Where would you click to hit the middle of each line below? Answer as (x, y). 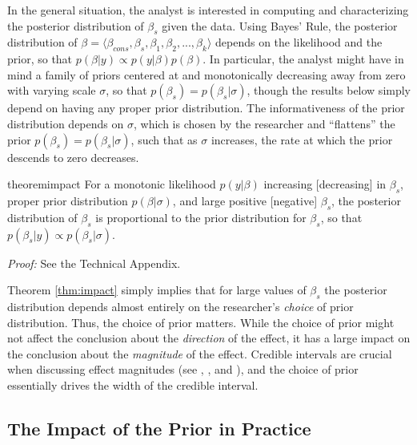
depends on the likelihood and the (299, 42)
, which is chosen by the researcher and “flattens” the (264, 123)
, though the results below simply (329, 90)
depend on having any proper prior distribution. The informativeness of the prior (206, 108)
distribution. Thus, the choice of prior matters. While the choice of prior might (201, 322)
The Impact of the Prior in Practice (159, 428)
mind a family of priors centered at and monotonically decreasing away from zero (206, 74)
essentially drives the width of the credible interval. (133, 384)
